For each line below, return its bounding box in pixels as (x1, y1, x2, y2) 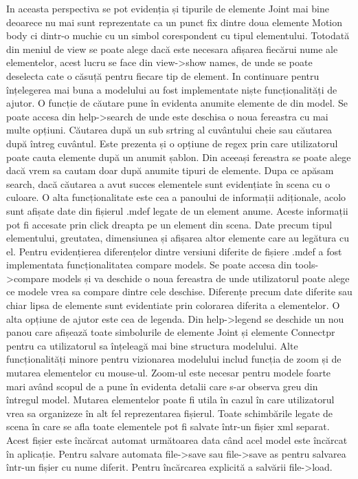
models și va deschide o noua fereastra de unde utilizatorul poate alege (52, 270, 350, 285)
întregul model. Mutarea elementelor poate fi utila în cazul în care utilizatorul (6, 392, 335, 407)
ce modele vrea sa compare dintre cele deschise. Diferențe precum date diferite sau (6, 284, 353, 299)
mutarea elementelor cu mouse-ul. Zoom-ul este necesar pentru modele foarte (6, 365, 331, 380)
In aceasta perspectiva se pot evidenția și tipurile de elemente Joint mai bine (6, 1, 329, 15)
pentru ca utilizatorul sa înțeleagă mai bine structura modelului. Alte (6, 338, 298, 352)
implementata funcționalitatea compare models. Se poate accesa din (6, 257, 292, 272)
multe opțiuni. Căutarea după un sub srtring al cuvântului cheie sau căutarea (6, 123, 333, 137)
